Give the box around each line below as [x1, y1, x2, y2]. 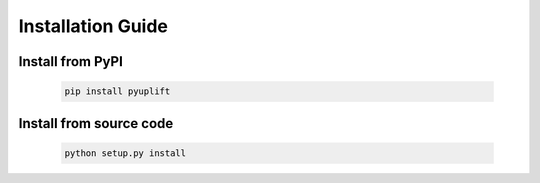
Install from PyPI [18, 53, 124, 70]
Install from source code [18, 115, 174, 132]
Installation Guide [18, 15, 169, 37]
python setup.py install [64, 147, 187, 159]
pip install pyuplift [64, 86, 171, 97]
